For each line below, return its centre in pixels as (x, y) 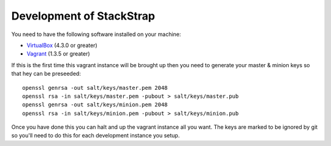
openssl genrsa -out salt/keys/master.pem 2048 (95, 88)
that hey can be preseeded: (46, 74)
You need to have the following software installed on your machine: (96, 34)
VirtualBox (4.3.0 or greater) (62, 45)
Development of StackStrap (83, 16)
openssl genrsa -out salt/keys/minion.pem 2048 (95, 105)
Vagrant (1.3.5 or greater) (58, 54)
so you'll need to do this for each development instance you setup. (96, 136)
